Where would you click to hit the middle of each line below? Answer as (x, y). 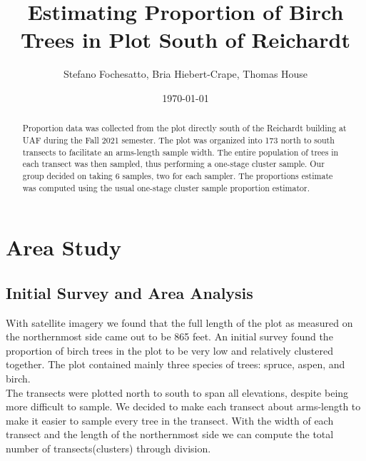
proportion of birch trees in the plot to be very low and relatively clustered (169, 350)
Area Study (63, 247)
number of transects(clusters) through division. (108, 448)
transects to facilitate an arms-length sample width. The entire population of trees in (181, 152)
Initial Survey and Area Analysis (129, 292)
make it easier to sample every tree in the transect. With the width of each (170, 420)
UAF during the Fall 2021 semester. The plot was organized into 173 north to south (178, 140)
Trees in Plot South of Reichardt (185, 40)
